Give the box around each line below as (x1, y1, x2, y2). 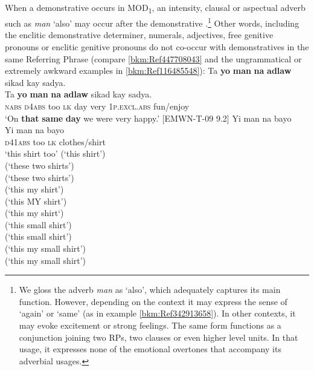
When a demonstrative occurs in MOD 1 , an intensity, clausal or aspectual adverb (5, 1, 306, 15)
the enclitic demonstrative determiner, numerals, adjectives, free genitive (5, 28, 274, 41)
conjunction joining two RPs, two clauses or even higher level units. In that (19, 330, 298, 343)
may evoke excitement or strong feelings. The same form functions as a (19, 319, 281, 332)
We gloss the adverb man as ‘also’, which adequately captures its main (19, 283, 281, 296)
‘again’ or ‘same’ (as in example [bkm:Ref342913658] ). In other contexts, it (19, 307, 296, 320)
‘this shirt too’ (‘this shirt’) (5, 147, 106, 160)
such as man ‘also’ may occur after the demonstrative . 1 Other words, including (5, 15, 300, 29)
